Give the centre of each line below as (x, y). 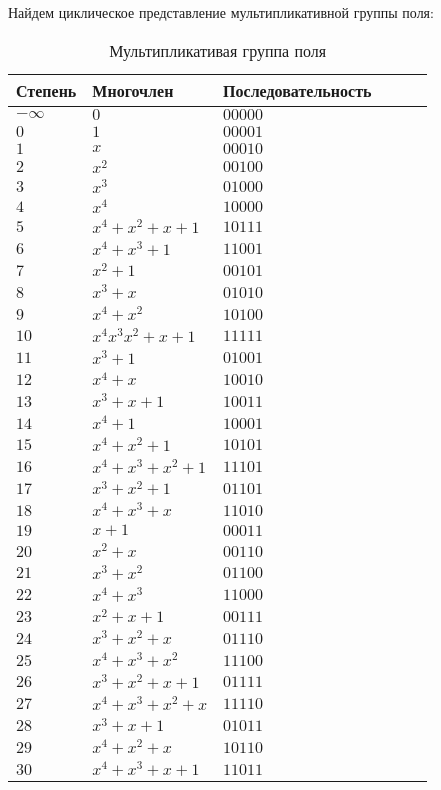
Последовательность (297, 90)
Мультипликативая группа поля (218, 50)
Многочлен (133, 90)
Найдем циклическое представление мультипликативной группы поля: (221, 12)
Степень (46, 90)
